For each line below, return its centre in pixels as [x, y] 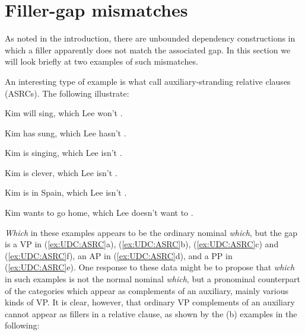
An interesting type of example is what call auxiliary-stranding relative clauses [148, 81]
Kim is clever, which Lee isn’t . [61, 172]
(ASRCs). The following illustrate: [67, 93]
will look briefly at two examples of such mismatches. [101, 61]
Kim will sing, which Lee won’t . [64, 113]
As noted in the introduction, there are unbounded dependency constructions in [150, 38]
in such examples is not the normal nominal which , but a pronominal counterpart [152, 279]
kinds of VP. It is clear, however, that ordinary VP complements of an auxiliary [150, 302]
